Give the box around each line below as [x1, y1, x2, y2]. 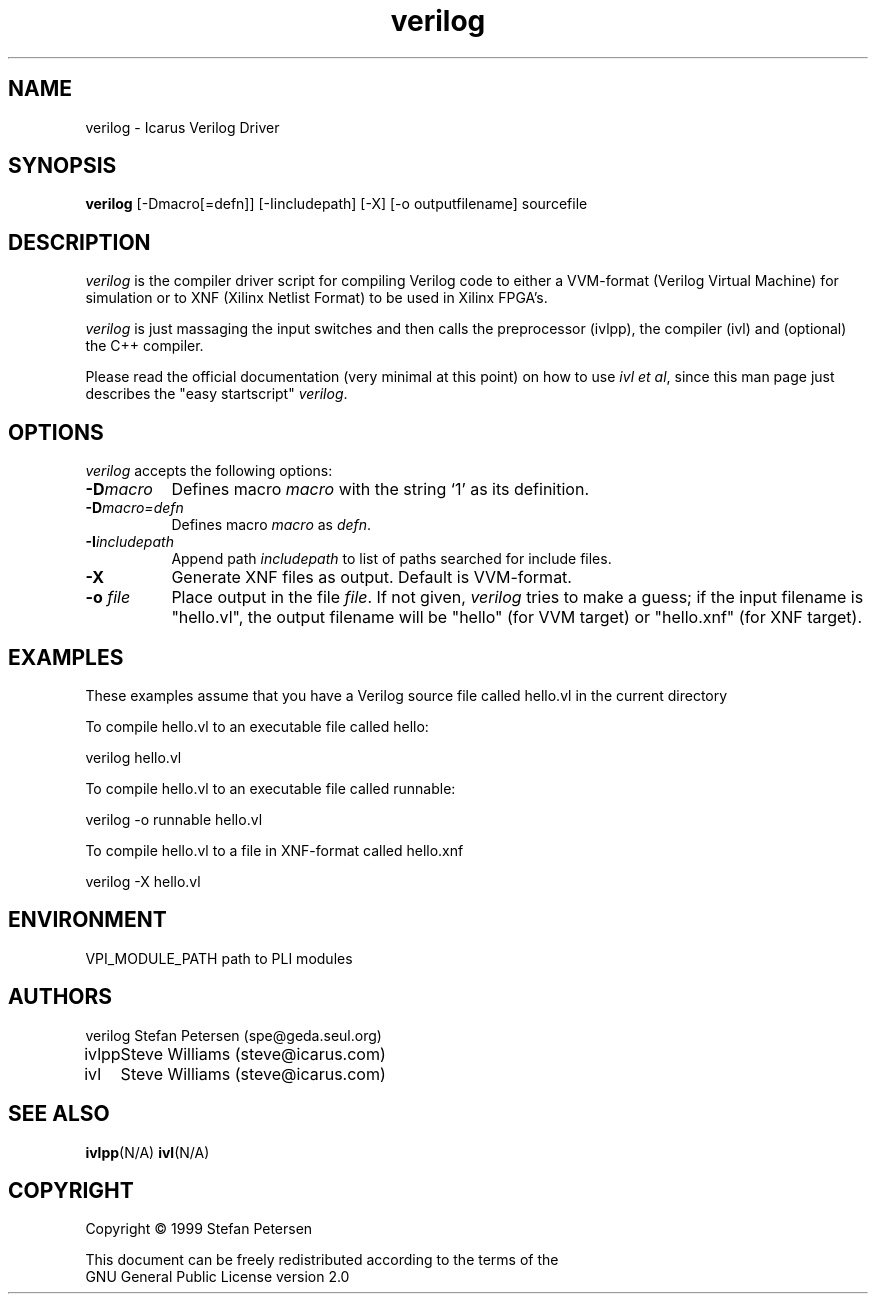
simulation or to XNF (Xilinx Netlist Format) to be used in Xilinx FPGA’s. [85, 289, 548, 307]
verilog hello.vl [85, 748, 182, 766]
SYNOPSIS [8, 153, 117, 179]
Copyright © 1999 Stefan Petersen [85, 1220, 313, 1238]
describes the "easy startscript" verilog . [85, 385, 348, 403]
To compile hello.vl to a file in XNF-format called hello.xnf [85, 841, 464, 859]
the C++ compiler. [85, 337, 204, 355]
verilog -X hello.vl [85, 872, 201, 890]
